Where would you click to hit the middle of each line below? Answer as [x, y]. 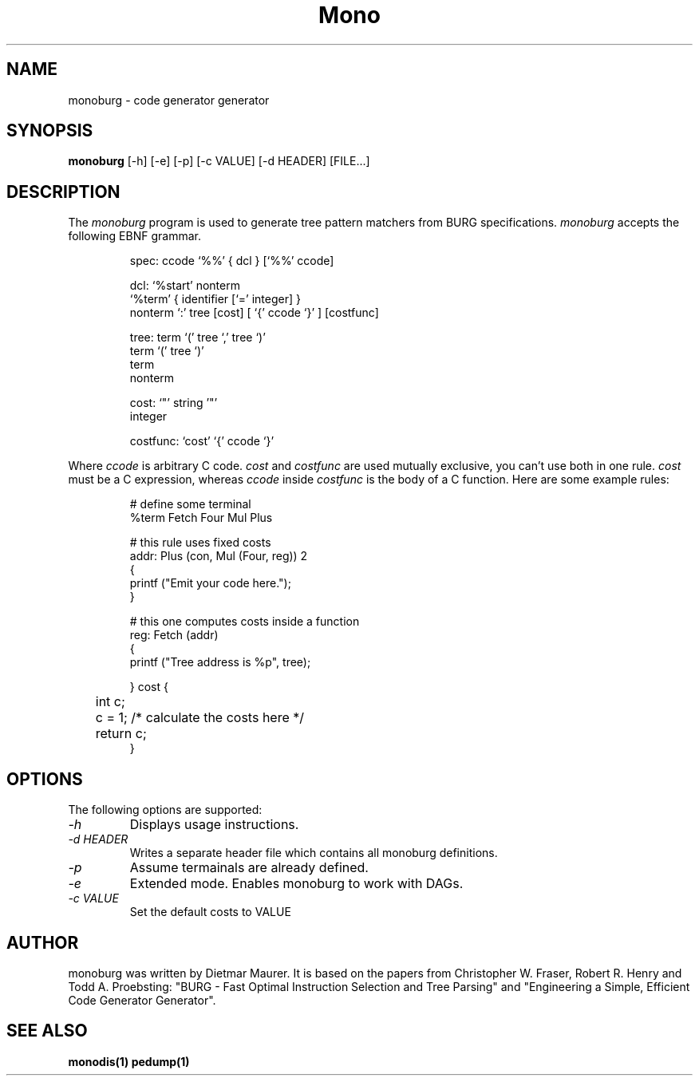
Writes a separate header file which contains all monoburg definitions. [314, 853]
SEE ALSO [47, 1031]
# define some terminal [190, 504]
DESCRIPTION [63, 192]
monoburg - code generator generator [169, 100]
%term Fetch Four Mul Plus [201, 518]
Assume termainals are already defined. [249, 868]
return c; [121, 734]
